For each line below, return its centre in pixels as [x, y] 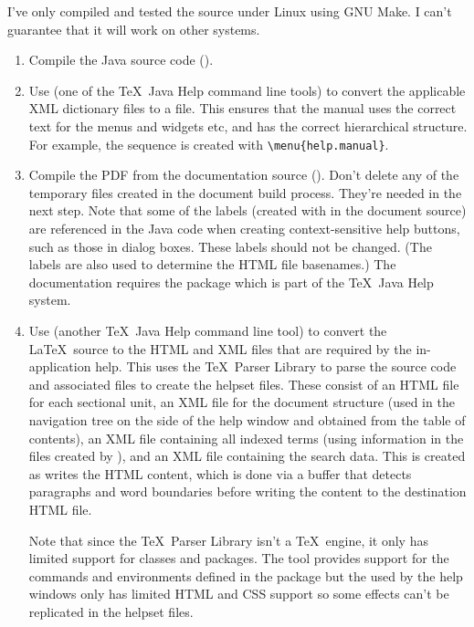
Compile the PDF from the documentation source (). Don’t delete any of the [244, 175]
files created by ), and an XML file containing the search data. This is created [247, 456]
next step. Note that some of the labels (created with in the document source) [248, 210]
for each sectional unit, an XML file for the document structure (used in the [242, 402]
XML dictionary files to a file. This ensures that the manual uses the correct [242, 108]
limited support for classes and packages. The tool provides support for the [239, 558]
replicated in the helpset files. [111, 611]
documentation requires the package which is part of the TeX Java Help [231, 282]
